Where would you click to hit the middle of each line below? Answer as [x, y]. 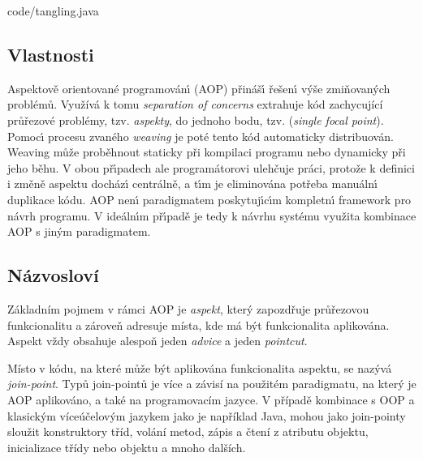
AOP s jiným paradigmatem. [79, 231]
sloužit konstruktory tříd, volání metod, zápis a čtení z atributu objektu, [188, 431]
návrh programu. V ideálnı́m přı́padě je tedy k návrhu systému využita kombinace [212, 215]
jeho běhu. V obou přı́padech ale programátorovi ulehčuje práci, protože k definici [211, 167]
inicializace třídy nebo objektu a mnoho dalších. [127, 447]
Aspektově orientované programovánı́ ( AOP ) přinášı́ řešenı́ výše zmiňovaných [199, 88]
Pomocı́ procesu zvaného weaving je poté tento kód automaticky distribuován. [201, 136]
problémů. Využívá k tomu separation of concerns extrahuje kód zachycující [195, 104]
